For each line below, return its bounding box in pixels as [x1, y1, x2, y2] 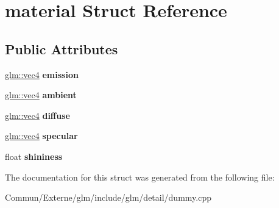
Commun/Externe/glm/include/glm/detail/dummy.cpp [5, 191, 211, 204]
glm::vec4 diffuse [5, 109, 70, 121]
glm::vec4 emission [5, 68, 79, 81]
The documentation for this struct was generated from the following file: [5, 170, 275, 183]
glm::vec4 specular [5, 129, 78, 142]
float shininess [5, 149, 63, 162]
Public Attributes [5, 39, 118, 58]
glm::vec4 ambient [5, 88, 77, 101]
